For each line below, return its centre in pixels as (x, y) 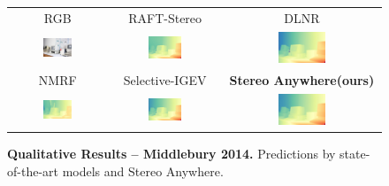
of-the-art (33, 171)
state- (355, 154)
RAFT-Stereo (165, 17)
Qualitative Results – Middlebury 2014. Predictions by (172, 154)
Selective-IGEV (165, 79)
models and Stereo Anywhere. (143, 171)
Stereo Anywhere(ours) (302, 79)
